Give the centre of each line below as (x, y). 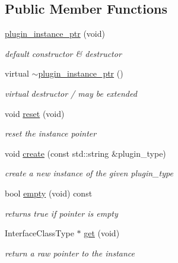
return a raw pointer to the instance (70, 253)
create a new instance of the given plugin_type (89, 173)
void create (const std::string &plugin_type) (85, 153)
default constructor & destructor (63, 53)
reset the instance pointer (51, 133)
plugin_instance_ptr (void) (55, 34)
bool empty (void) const (49, 193)
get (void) (102, 233)
